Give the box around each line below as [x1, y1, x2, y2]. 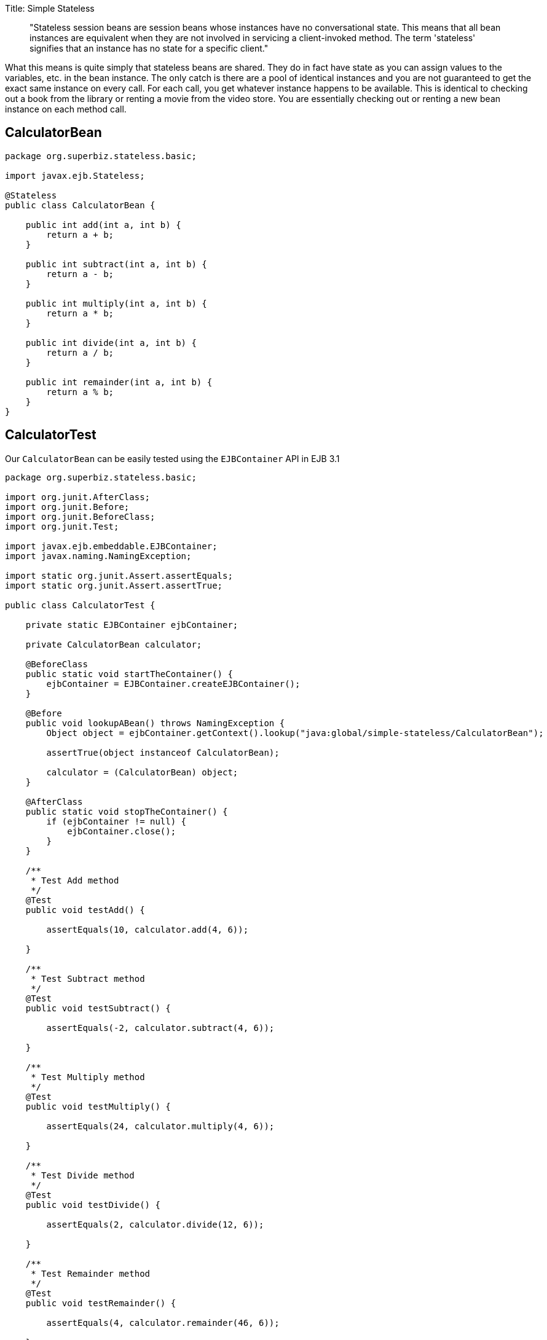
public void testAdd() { [25, 904, 145, 915]
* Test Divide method [31, 1170, 135, 1180]
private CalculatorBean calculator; [25, 639, 202, 649]
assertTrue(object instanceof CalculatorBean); [46, 747, 280, 758]
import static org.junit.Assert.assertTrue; [5, 580, 223, 590]
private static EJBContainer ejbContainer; [25, 619, 238, 630]
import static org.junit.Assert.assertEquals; [5, 570, 233, 581]
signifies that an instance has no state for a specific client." [30, 43, 269, 53]
